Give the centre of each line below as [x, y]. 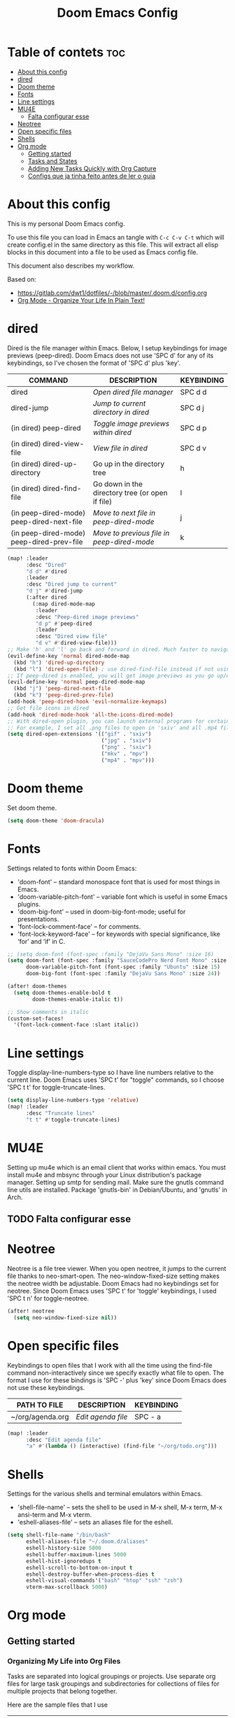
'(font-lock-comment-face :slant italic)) [76, 1025]
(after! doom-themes [37, 987]
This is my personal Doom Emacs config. [66, 224]
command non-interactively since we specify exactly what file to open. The [116, 1373]
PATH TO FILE [40, 1405]
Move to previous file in [131, 532]
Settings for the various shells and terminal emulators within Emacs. [105, 1494]
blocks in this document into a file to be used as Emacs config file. [103, 252]
